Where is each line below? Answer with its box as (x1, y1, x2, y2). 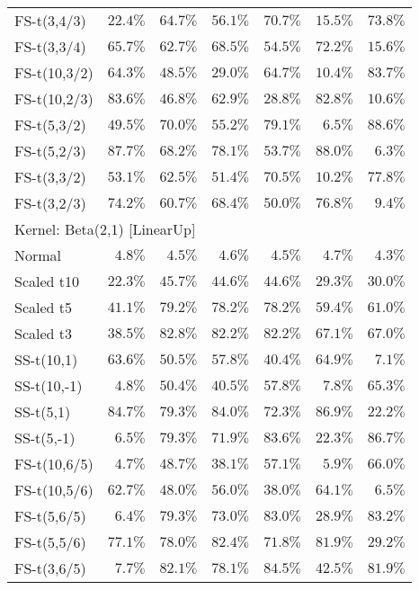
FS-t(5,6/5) (14, 505, 86, 526)
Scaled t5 (14, 297, 73, 317)
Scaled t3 (14, 323, 73, 344)
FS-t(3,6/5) (14, 558, 86, 578)
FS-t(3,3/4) (14, 36, 86, 57)
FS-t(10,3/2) (14, 62, 94, 83)
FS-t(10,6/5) (14, 453, 94, 474)
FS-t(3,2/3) (14, 192, 86, 213)
